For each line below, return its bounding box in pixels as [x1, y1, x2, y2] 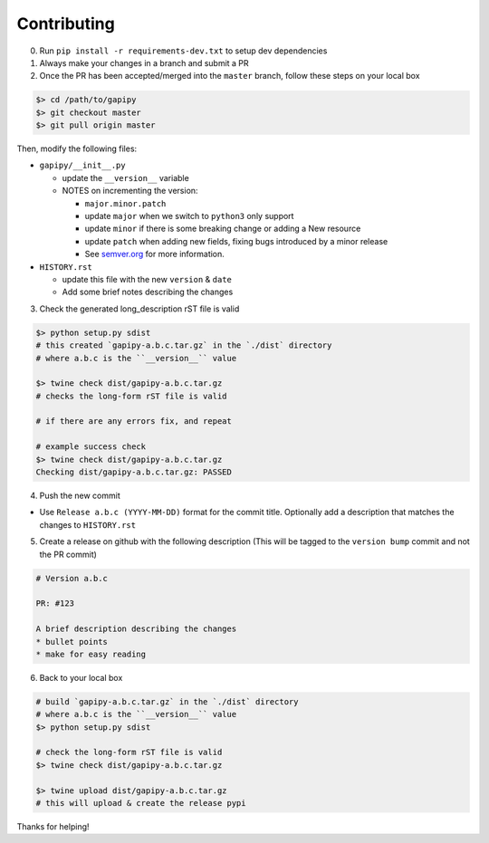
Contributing [16, 14, 115, 34]
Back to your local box [39, 672, 123, 683]
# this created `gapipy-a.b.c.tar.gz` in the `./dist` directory [35, 340, 332, 350]
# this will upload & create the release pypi [35, 798, 246, 809]
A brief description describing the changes [35, 624, 237, 634]
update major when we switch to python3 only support [84, 211, 294, 222]
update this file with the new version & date [62, 273, 233, 284]
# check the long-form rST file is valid [35, 747, 223, 758]
